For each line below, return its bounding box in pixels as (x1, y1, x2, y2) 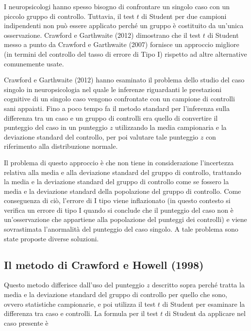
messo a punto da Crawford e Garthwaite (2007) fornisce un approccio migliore (4, 39, 239, 49)
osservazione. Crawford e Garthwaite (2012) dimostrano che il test (4, 30, 201, 40)
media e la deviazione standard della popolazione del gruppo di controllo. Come (4, 186, 241, 196)
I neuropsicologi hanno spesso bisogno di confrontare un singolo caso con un (4, 1, 230, 11)
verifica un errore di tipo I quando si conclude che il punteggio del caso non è (4, 205, 234, 215)
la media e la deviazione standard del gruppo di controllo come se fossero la (4, 176, 229, 187)
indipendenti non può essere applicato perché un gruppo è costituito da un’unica (4, 20, 244, 31)
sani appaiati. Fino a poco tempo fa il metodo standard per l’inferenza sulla (4, 103, 230, 113)
